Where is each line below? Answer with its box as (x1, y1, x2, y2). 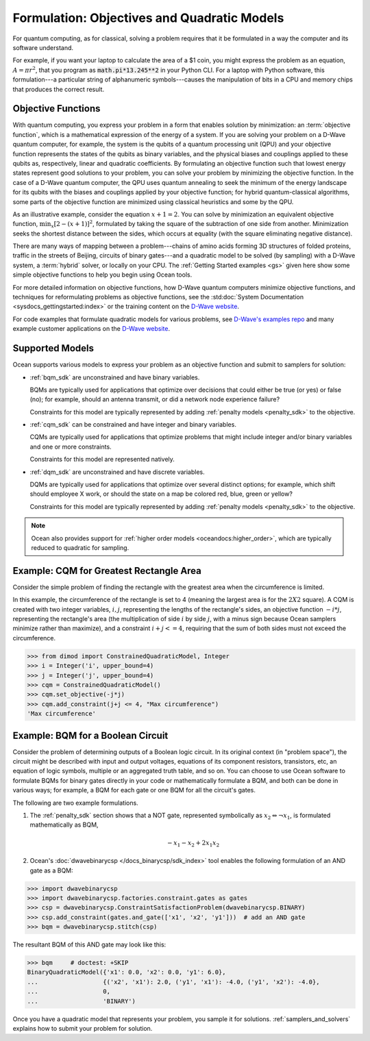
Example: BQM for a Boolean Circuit (12, 729, 169, 741)
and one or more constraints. (29, 442, 112, 451)
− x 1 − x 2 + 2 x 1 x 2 (166, 839, 220, 849)
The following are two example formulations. (12, 799, 138, 807)
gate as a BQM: (29, 866, 73, 875)
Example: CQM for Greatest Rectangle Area (12, 565, 202, 577)
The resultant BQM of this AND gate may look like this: (12, 940, 166, 949)
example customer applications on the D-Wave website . (12, 325, 171, 333)
